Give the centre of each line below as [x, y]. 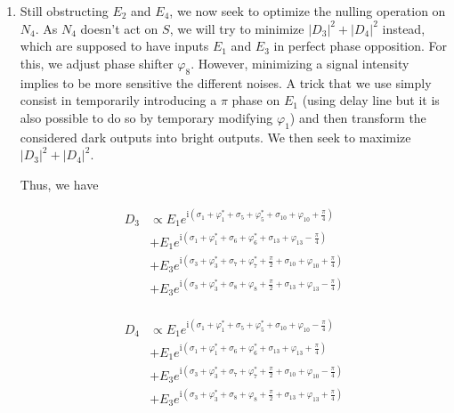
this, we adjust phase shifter [97, 63]
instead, [404, 28]
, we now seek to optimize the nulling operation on [308, 11]
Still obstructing [64, 11]
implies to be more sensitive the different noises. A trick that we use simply [226, 82]
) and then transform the [358, 117]
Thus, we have [59, 184]
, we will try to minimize [237, 28]
